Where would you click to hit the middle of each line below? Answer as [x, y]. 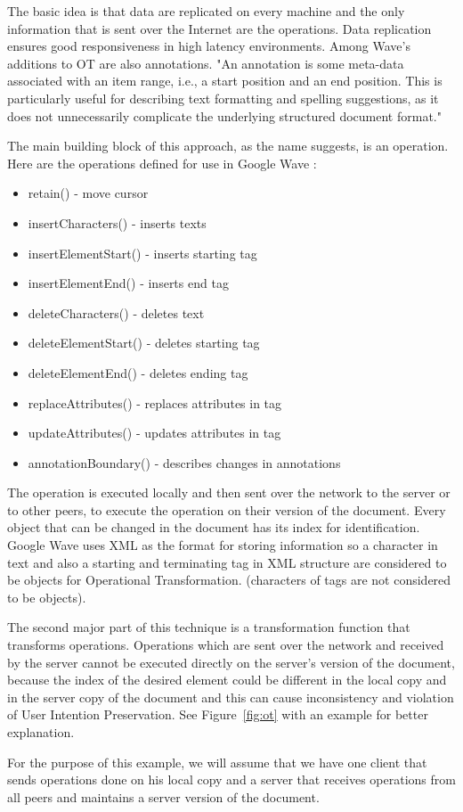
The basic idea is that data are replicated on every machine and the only [206, 11]
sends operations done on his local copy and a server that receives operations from [231, 779]
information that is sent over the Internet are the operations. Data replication [219, 28]
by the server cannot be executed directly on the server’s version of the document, [231, 662]
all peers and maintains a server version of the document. [163, 796]
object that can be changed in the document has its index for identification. [214, 527]
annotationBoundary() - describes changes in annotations [184, 462]
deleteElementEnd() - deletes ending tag [138, 372]
